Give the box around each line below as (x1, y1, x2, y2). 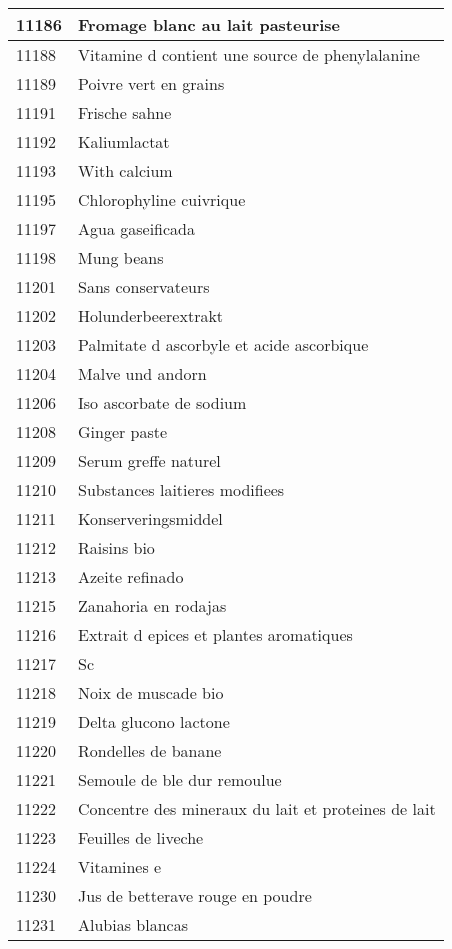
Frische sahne (78, 101, 172, 124)
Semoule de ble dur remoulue (78, 768, 282, 791)
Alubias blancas (78, 913, 188, 936)
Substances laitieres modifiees (78, 478, 285, 501)
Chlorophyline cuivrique (78, 188, 246, 211)
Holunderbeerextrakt (78, 304, 224, 327)
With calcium (78, 159, 173, 182)
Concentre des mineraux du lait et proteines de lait (78, 797, 436, 820)
